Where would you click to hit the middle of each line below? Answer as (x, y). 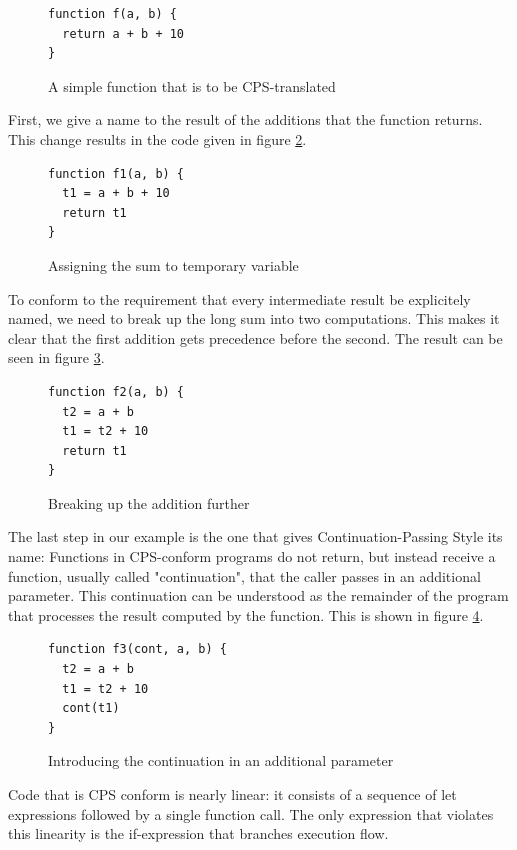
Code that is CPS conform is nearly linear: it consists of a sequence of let (232, 794)
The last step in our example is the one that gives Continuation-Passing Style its (255, 536)
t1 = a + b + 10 (116, 193)
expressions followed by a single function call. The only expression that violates (251, 813)
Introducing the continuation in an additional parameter (221, 760)
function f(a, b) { (112, 14)
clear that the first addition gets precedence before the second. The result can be (255, 337)
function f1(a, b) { (116, 173)
